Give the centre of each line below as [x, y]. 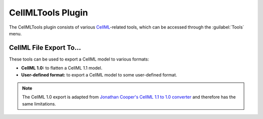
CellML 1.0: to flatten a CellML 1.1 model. [62, 68]
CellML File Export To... [45, 48]
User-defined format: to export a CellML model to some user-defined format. [99, 74]
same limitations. [39, 104]
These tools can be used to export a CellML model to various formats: [79, 59]
